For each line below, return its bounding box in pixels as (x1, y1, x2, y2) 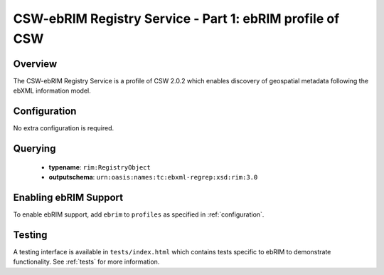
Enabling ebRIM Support (13, 191, 124, 203)
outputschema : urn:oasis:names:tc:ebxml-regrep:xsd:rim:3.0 (48, 172, 258, 181)
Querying (13, 142, 56, 155)
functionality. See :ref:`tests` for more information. (13, 257, 160, 266)
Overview (13, 58, 58, 70)
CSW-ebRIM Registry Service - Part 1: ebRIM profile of (13, 11, 340, 26)
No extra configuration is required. (13, 124, 114, 133)
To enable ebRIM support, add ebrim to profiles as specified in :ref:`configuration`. (13, 210, 265, 219)
